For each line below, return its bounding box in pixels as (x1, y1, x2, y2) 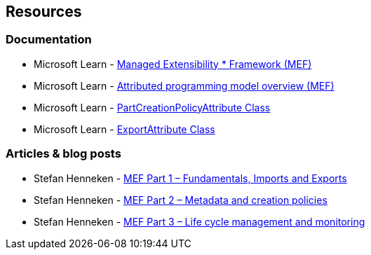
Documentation (6, 32, 92, 47)
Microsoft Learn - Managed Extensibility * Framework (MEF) (34, 57, 312, 70)
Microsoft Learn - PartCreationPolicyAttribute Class (34, 101, 271, 113)
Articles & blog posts (6, 146, 121, 161)
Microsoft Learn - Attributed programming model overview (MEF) (34, 79, 335, 92)
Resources (6, 3, 82, 20)
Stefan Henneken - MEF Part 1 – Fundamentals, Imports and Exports (34, 172, 347, 184)
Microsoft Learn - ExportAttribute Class (34, 123, 215, 135)
